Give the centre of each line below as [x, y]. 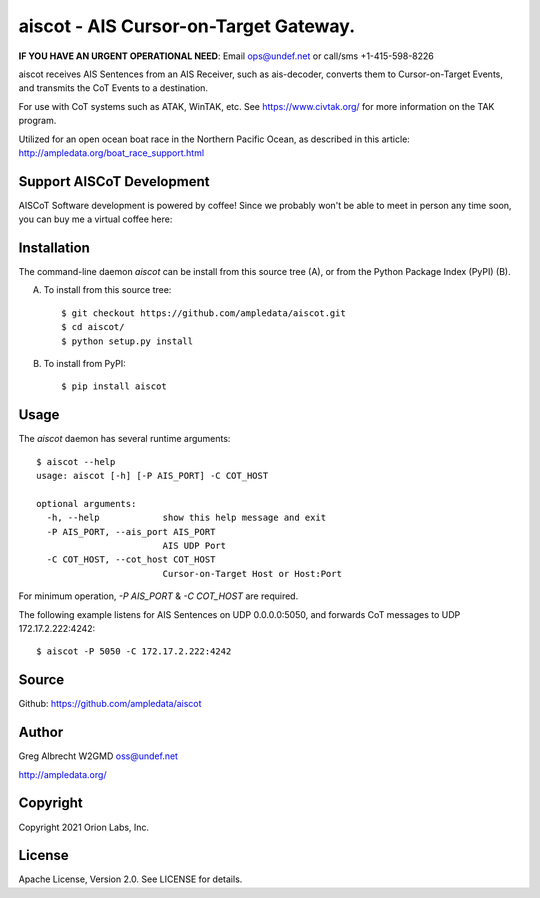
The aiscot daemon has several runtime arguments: [124, 439]
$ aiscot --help [76, 461]
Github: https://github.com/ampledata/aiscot [110, 704]
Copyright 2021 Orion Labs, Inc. [84, 827]
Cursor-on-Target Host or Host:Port [252, 573]
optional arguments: [86, 503]
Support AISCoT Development [114, 181]
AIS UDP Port [194, 546]
